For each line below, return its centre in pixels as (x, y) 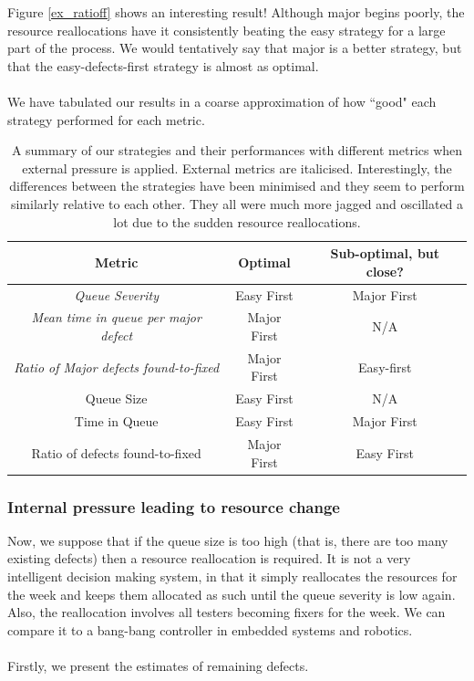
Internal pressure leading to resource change (174, 506)
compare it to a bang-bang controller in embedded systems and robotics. (210, 629)
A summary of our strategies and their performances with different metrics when (237, 150)
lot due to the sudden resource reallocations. (237, 221)
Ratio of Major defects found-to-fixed (117, 367)
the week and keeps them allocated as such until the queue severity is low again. (232, 594)
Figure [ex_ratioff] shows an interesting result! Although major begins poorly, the (236, 12)
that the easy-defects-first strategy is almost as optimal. (163, 65)
